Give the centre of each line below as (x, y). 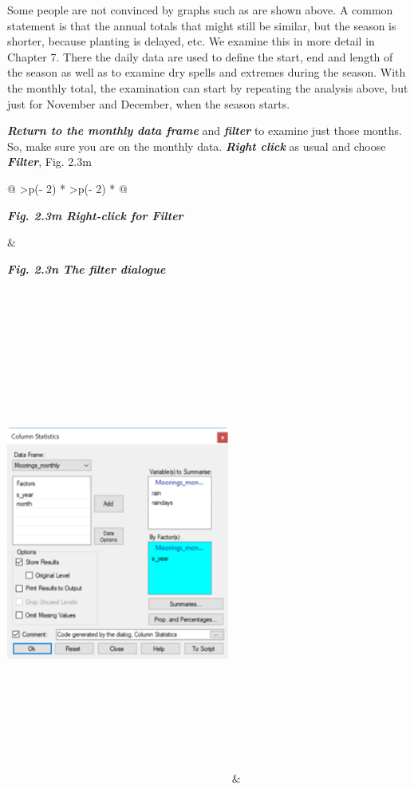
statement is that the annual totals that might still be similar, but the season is (202, 25)
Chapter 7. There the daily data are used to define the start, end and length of (200, 56)
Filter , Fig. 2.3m (49, 162)
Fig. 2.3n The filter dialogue (87, 268)
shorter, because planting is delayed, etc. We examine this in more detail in (191, 41)
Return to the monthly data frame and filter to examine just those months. (205, 130)
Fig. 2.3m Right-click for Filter (95, 215)
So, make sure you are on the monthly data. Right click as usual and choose (197, 146)
